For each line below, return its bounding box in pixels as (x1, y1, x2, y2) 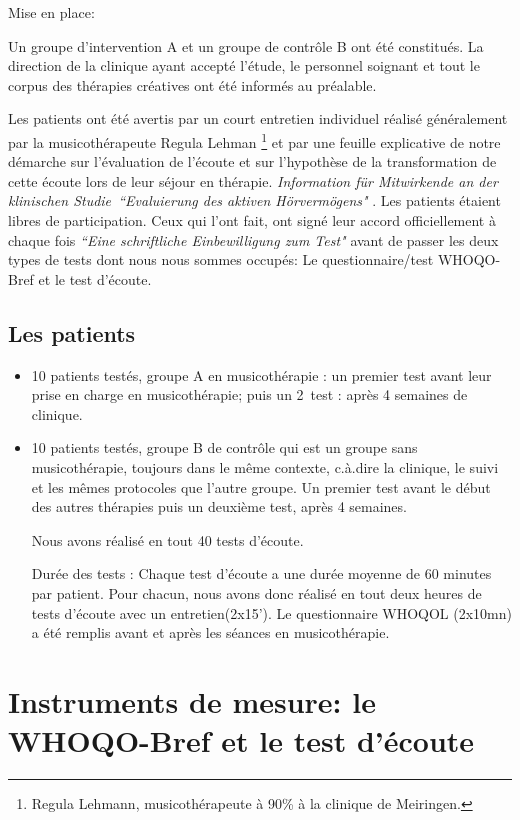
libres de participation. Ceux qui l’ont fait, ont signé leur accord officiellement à (8, 210, 496, 230)
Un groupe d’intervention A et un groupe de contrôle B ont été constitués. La (8, 35, 484, 56)
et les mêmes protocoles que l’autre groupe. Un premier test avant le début (31, 476, 491, 497)
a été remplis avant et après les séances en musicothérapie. (31, 622, 390, 643)
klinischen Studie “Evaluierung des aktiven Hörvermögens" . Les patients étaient (8, 190, 501, 211)
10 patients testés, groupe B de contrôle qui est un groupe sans (31, 437, 418, 458)
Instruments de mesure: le (8, 680, 376, 721)
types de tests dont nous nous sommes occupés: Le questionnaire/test (8, 249, 434, 270)
